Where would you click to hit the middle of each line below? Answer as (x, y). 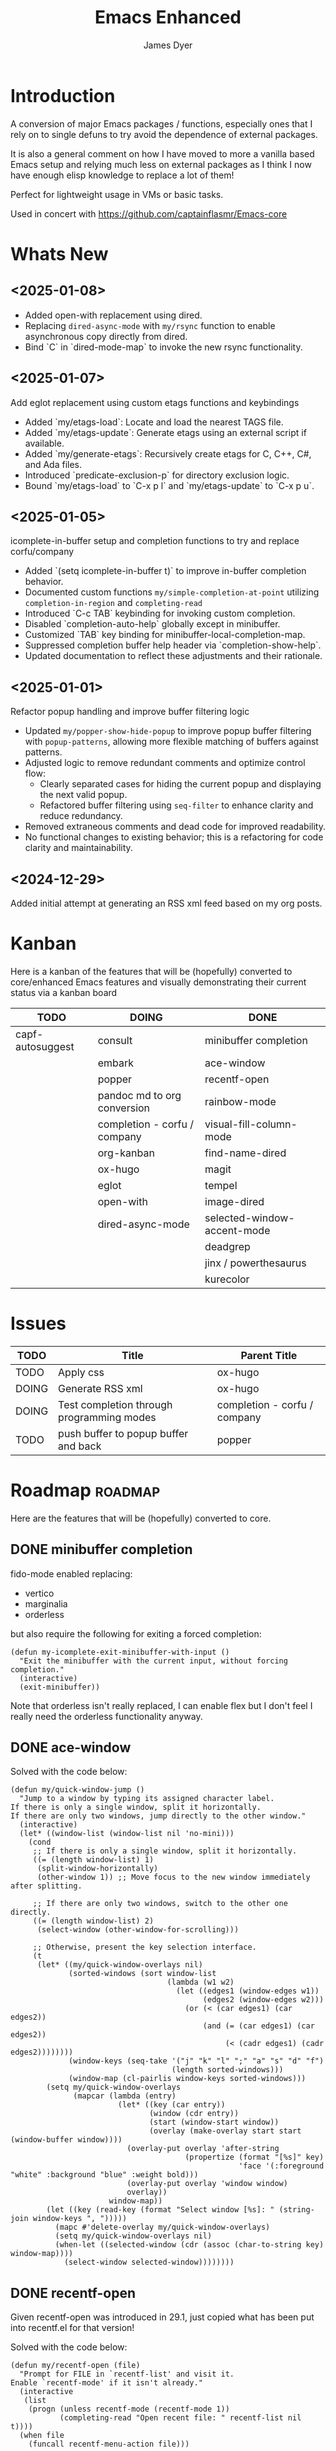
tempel (221, 1185)
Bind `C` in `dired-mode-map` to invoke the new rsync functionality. (163, 347)
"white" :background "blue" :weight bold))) (104, 2175)
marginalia (46, 1603)
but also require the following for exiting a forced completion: (136, 1633)
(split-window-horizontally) (97, 1869)
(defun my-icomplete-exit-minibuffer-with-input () (120, 1652)
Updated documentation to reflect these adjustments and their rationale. (173, 656)
